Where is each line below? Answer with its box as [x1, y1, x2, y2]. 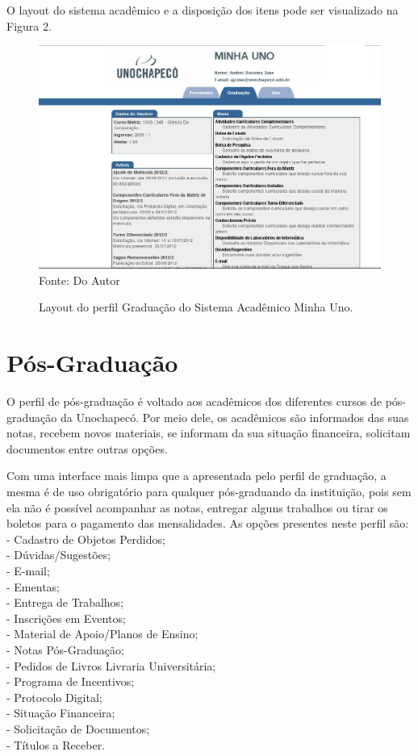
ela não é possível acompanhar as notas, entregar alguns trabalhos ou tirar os [6, 499, 388, 516]
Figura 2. [6, 17, 52, 34]
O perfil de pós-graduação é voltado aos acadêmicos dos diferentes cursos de [6, 393, 382, 410]
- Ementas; [6, 578, 60, 595]
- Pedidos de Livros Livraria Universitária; [6, 657, 216, 674]
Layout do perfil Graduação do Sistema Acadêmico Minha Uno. [39, 299, 353, 315]
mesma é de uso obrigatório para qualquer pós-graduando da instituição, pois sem [6, 483, 412, 500]
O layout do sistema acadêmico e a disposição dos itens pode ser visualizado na [6, 2, 399, 18]
